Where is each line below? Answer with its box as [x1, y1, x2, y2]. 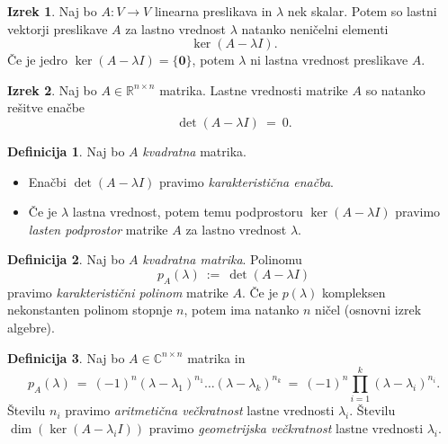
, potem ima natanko [184, 300, 300, 319]
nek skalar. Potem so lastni [287, 2, 437, 20]
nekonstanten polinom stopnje [7, 300, 173, 319]
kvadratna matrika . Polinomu [142, 250, 302, 269]
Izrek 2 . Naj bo [7, 80, 97, 99]
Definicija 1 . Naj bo [7, 141, 125, 160]
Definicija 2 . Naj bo [7, 250, 125, 269]
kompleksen [322, 282, 386, 301]
